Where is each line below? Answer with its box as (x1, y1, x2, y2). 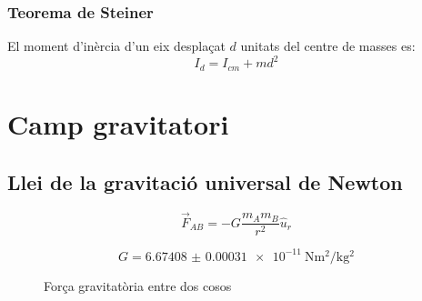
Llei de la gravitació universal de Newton (7, 167, 403, 196)
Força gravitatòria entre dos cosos (44, 276, 232, 295)
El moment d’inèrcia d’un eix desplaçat (7, 36, 226, 55)
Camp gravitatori (7, 105, 229, 142)
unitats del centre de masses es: (240, 36, 416, 55)
